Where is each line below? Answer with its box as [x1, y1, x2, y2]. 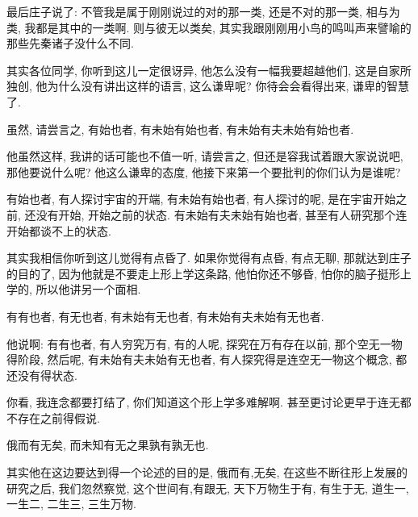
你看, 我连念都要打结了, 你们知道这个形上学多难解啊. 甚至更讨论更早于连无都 [6, 394, 412, 411]
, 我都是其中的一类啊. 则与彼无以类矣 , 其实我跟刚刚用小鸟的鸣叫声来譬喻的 [18, 19, 412, 35]
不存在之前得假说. [6, 409, 100, 426]
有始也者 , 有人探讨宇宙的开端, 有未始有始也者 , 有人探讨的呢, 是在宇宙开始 [6, 190, 396, 207]
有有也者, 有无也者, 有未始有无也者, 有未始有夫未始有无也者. [6, 307, 324, 324]
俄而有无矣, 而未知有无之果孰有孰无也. [6, 436, 209, 453]
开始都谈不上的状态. [6, 222, 111, 239]
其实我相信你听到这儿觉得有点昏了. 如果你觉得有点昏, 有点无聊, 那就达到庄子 [6, 249, 412, 266]
